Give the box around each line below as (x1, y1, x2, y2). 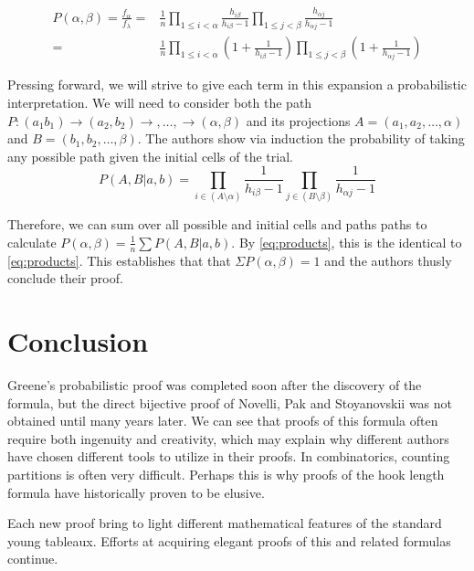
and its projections (246, 111, 351, 130)
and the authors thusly (324, 250, 452, 270)
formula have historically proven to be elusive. (7, 482, 265, 502)
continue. (7, 549, 58, 568)
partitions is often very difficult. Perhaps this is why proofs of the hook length (7, 464, 445, 483)
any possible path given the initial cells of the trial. (7, 146, 293, 165)
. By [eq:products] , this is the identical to (231, 232, 462, 251)
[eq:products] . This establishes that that (7, 250, 231, 270)
